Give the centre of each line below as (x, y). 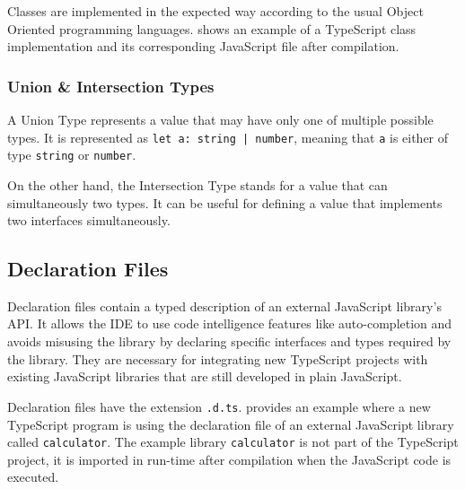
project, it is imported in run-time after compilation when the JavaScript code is (229, 459)
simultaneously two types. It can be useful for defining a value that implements (225, 202)
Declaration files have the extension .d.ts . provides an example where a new (219, 406)
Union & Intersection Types (111, 86)
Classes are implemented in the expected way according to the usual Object (215, 11)
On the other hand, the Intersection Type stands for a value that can (197, 184)
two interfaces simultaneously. (89, 220)
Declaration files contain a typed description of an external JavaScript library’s (224, 306)
